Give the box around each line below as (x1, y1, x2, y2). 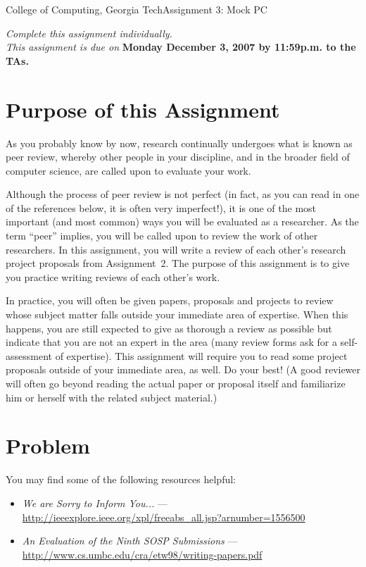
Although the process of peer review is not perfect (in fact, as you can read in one (6, 187, 360, 201)
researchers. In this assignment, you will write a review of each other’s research (6, 242, 346, 256)
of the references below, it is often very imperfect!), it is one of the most (6, 200, 317, 215)
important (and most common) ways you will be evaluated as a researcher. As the (6, 214, 359, 229)
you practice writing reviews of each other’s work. (6, 269, 220, 284)
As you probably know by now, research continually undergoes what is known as (6, 135, 353, 150)
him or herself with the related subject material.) (6, 390, 217, 404)
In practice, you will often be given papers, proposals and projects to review (6, 293, 334, 308)
